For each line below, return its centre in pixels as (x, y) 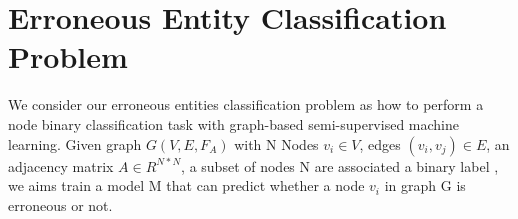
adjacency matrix (61, 165)
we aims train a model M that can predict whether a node (186, 185)
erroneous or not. (60, 204)
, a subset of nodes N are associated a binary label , (340, 165)
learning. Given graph (75, 143)
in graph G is (425, 185)
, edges (380, 143)
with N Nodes (276, 143)
